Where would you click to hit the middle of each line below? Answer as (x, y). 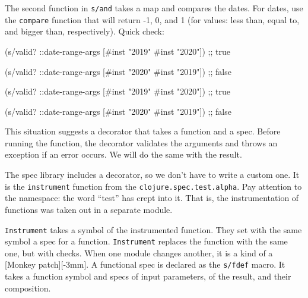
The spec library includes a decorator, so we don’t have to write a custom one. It (152, 175)
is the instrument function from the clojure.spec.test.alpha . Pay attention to (153, 186)
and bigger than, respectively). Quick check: (85, 31)
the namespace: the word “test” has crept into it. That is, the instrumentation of (152, 198)
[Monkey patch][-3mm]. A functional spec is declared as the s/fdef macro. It (145, 264)
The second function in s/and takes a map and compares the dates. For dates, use (154, 8)
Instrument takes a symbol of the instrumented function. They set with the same (153, 229)
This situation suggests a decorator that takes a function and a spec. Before (143, 131)
